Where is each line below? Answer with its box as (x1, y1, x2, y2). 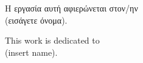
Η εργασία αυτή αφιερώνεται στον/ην (5, 2, 138, 14)
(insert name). (5, 45, 58, 58)
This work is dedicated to (5, 34, 100, 47)
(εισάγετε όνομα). (5, 13, 68, 26)
